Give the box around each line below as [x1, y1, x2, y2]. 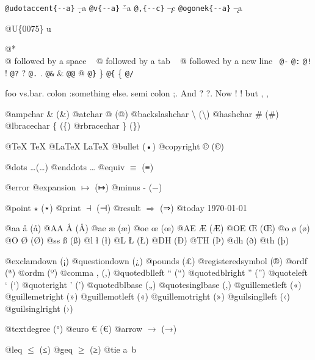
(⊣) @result [96, 201, 141, 214]
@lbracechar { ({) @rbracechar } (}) [5, 119, 140, 132]
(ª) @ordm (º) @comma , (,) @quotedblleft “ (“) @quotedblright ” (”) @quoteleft [5, 266, 308, 279]
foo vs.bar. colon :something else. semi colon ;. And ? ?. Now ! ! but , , [5, 87, 269, 99]
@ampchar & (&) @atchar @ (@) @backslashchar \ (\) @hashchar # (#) [5, 107, 279, 120]
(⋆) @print [41, 201, 81, 214]
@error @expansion [5, 181, 76, 193]
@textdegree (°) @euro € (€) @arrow [5, 322, 143, 335]
